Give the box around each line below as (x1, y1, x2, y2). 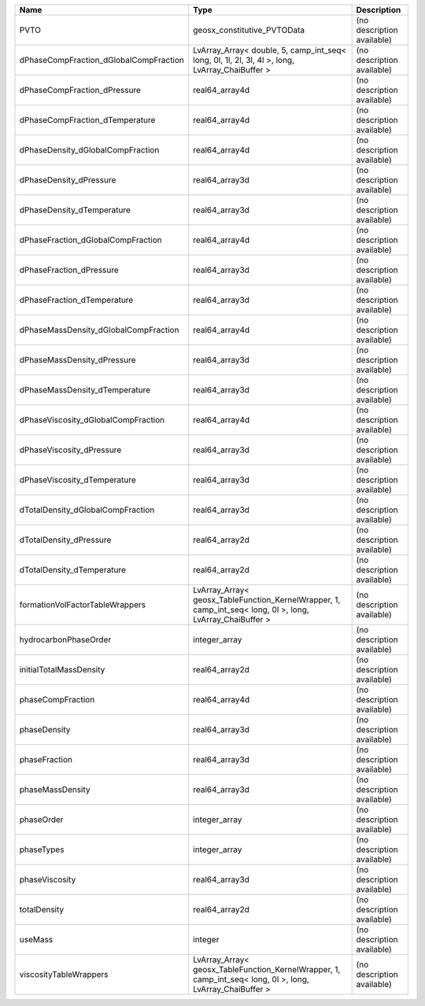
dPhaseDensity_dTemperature (19, 205, 131, 216)
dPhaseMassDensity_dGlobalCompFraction (19, 325, 179, 335)
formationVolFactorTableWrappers (19, 599, 146, 610)
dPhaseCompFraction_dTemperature (19, 115, 156, 125)
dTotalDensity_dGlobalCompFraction (19, 504, 155, 515)
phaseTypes (19, 844, 65, 855)
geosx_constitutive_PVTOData (193, 24, 305, 35)
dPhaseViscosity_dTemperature (19, 474, 137, 485)
